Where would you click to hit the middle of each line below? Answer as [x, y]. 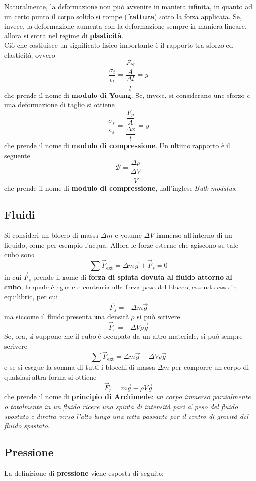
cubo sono [20, 254]
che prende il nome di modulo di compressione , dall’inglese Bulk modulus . [121, 188]
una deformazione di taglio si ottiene [60, 105]
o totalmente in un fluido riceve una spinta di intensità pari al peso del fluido [121, 406]
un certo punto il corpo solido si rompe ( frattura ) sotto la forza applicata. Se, [123, 16]
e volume [128, 235]
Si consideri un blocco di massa [52, 235]
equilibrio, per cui [31, 296]
